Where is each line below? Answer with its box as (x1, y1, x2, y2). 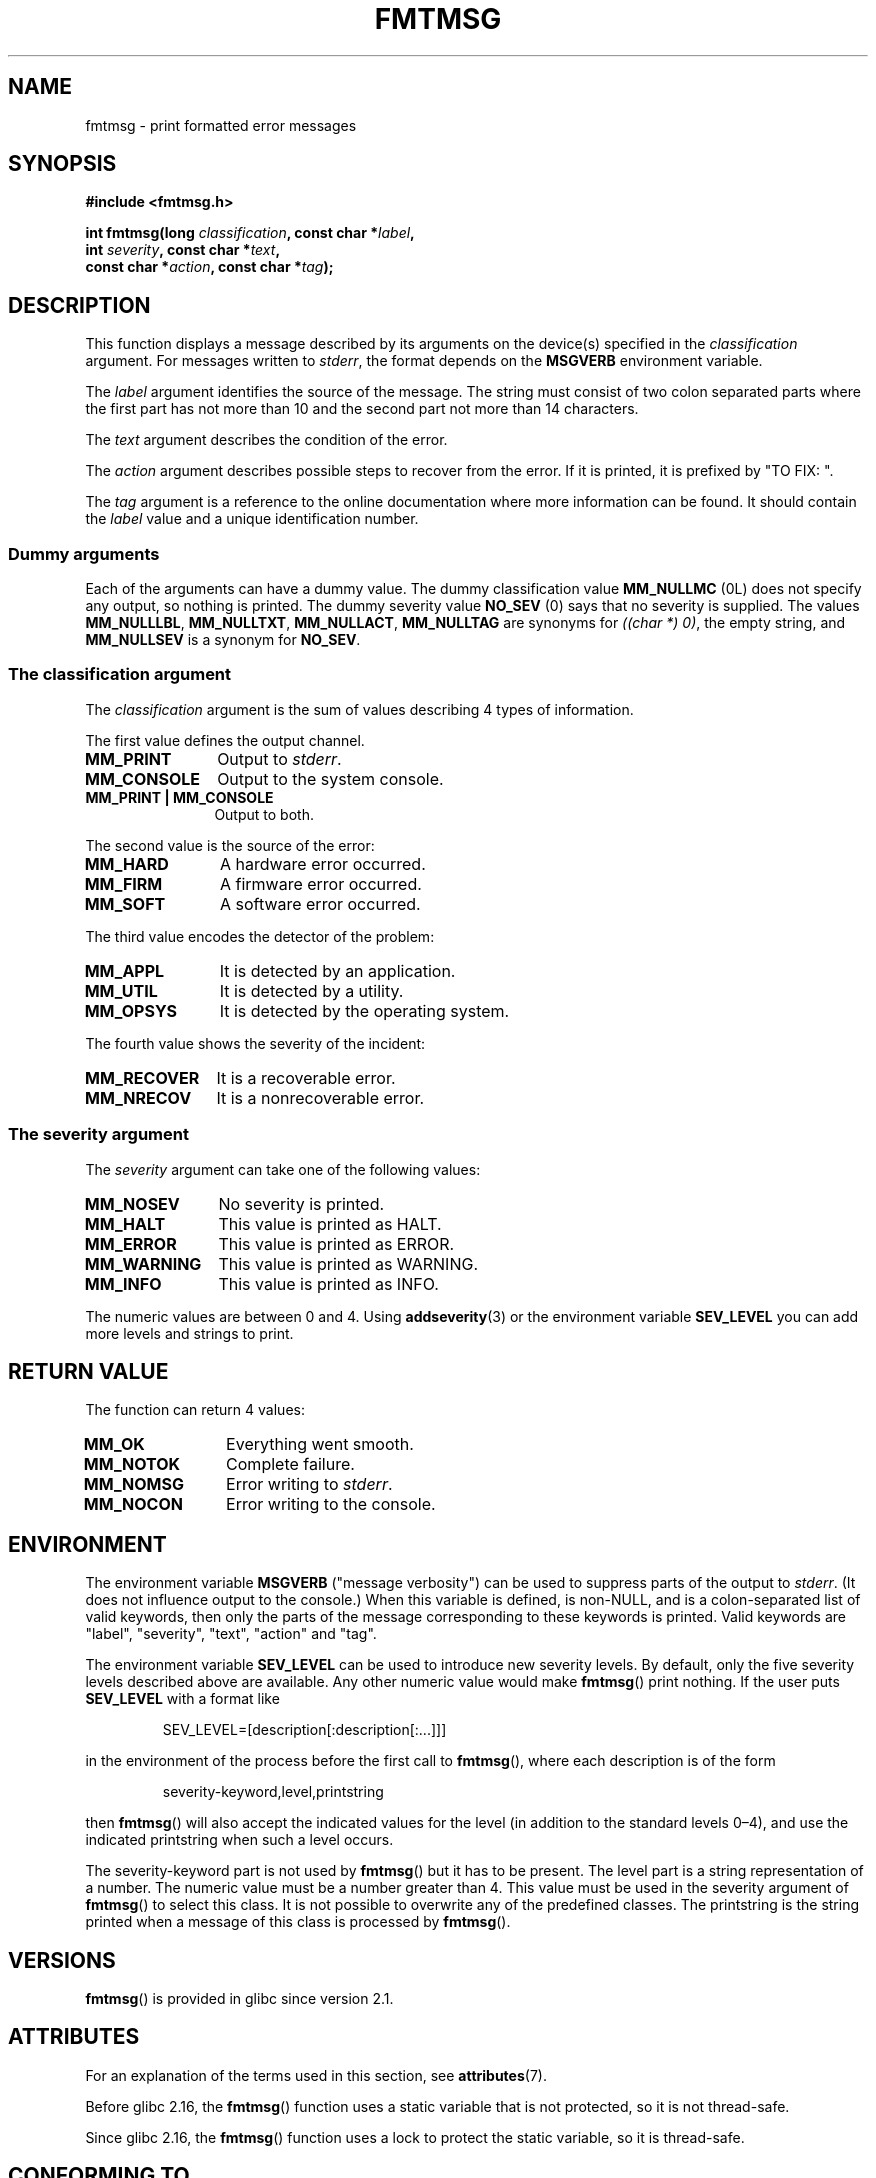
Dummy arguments (8, 543, 160, 564)
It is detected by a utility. (219, 980, 404, 1001)
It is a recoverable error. (216, 1067, 396, 1088)
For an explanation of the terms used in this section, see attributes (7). (85, 2066, 547, 2084)
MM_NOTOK (83, 1454, 181, 1475)
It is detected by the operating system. (219, 1000, 510, 1021)
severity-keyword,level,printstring (162, 1783, 384, 1801)
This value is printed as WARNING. (218, 1253, 478, 1274)
